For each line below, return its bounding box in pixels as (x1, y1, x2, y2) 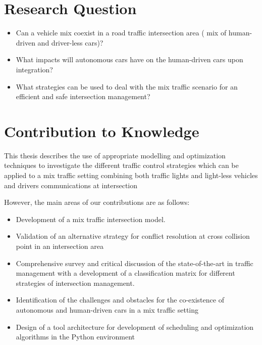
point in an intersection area (16, 240, 104, 251)
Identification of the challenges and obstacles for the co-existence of (16, 294, 224, 305)
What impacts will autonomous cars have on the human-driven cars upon (16, 54, 243, 65)
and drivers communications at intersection (4, 180, 138, 190)
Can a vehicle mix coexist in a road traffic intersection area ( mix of (16, 27, 227, 38)
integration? (16, 64, 53, 74)
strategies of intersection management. (16, 277, 135, 288)
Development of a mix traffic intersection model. (16, 213, 166, 224)
